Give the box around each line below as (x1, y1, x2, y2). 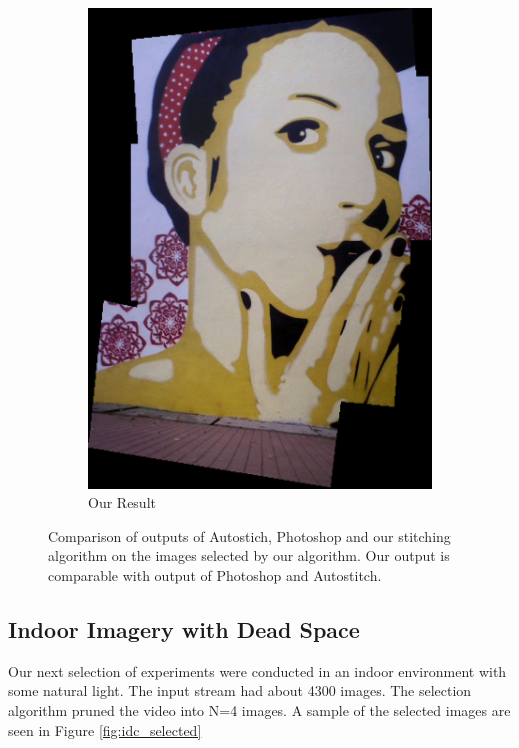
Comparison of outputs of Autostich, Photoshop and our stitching (48, 525, 451, 546)
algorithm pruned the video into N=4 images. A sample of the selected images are (8, 699, 511, 720)
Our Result (88, 492, 156, 513)
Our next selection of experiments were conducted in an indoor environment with (8, 660, 507, 681)
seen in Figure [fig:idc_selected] (8, 719, 202, 740)
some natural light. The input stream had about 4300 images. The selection (8, 680, 472, 701)
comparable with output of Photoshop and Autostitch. (48, 564, 382, 585)
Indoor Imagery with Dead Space (8, 613, 360, 644)
